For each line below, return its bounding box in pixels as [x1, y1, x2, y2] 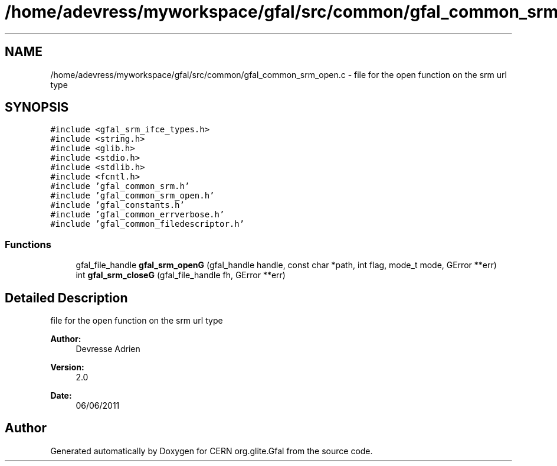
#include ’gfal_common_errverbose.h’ [50, 210, 225, 220]
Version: [50, 362, 84, 373]
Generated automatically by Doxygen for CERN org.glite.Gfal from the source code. [50, 445, 373, 456]
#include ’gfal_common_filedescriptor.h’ [50, 219, 245, 229]
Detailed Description [5, 290, 128, 305]
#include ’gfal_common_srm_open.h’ [50, 191, 215, 201]
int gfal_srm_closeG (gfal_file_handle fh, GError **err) [76, 270, 286, 281]
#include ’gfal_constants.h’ [50, 200, 185, 210]
